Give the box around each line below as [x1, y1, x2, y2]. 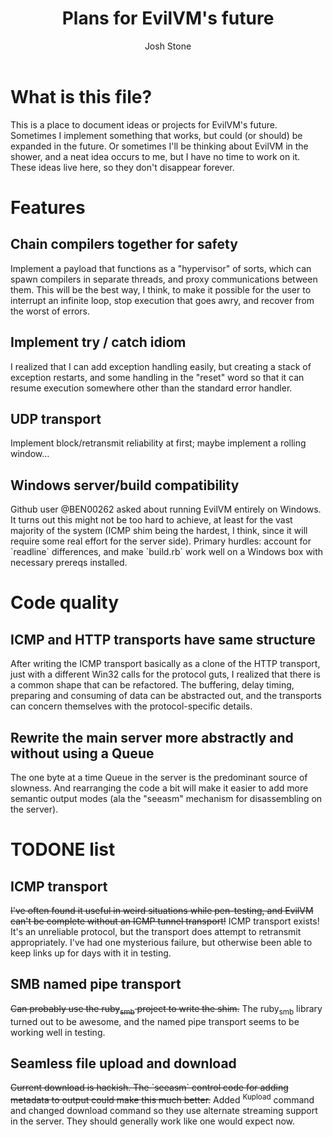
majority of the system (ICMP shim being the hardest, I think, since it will [10, 525, 308, 537]
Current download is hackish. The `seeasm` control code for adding [10, 1082, 289, 1094]
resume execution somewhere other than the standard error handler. [10, 382, 293, 394]
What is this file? [10, 85, 153, 108]
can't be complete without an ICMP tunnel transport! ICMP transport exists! [10, 915, 320, 927]
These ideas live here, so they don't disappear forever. [10, 161, 235, 173]
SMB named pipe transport [10, 976, 182, 993]
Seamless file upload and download [10, 1055, 237, 1072]
